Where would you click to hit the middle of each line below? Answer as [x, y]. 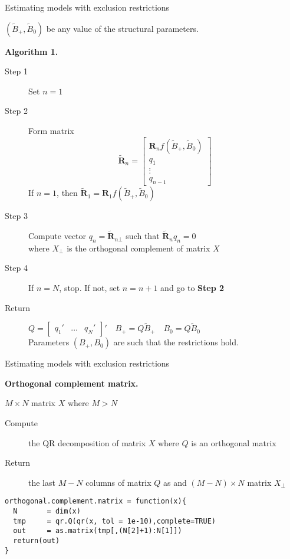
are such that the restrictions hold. [176, 342]
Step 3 [16, 216]
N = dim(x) [47, 511]
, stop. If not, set [90, 288]
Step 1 [16, 71]
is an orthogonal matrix [234, 442]
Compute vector [57, 236]
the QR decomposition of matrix [87, 442]
